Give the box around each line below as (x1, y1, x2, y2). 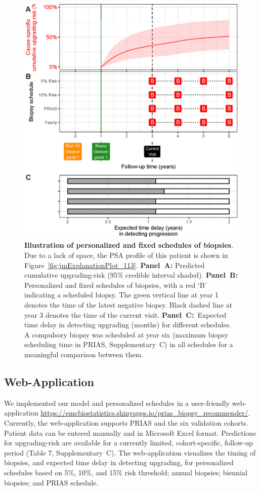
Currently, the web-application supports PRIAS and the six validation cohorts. (4, 417, 248, 428)
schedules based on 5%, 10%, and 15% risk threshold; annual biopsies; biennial (4, 467, 247, 477)
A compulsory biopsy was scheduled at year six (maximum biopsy (24, 329, 229, 339)
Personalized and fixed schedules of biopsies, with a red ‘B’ (24, 279, 207, 290)
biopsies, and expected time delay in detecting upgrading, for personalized (4, 457, 234, 468)
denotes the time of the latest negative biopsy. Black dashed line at (24, 299, 233, 310)
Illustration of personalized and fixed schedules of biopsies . (24, 240, 234, 250)
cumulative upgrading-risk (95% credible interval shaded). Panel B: (24, 270, 238, 280)
